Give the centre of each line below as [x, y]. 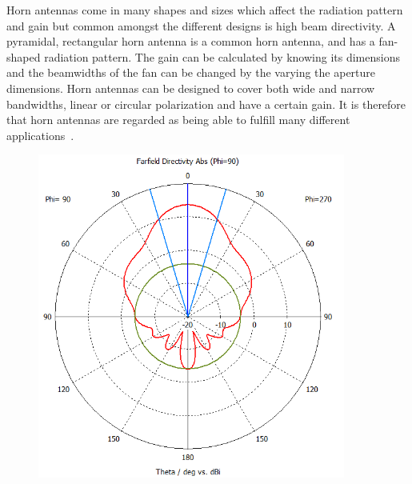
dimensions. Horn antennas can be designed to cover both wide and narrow [191, 88]
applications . [40, 135]
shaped [24, 56]
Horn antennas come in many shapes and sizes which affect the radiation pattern [205, 10]
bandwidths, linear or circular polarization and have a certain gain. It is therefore [206, 104]
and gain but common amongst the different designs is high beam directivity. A [201, 25]
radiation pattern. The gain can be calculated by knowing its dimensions [222, 56]
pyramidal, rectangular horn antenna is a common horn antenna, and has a [191, 41]
